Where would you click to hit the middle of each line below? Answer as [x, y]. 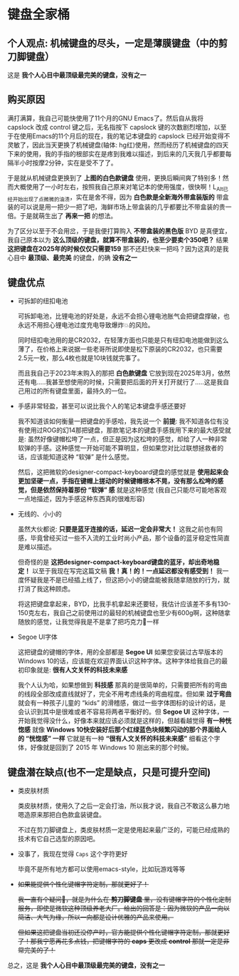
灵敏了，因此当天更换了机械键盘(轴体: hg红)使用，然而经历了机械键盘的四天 [118, 145]
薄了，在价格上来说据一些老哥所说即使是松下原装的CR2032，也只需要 [120, 349]
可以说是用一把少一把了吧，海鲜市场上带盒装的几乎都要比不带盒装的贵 [122, 207]
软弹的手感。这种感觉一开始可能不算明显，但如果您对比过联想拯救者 [117, 448]
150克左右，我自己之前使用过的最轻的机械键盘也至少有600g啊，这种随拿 [124, 613]
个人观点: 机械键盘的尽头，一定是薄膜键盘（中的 [113, 43]
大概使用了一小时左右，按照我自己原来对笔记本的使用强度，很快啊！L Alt [118, 188]
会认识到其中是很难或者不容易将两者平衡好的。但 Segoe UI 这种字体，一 [123, 712]
